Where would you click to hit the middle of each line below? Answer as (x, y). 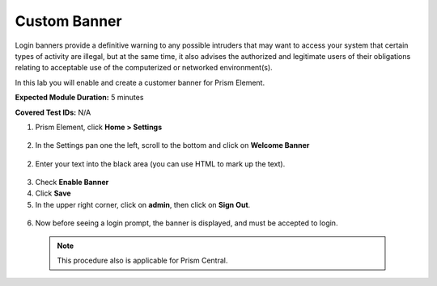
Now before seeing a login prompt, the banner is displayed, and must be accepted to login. (187, 223)
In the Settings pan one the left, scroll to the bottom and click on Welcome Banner (172, 145)
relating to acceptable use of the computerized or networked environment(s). (144, 68)
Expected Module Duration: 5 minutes (79, 98)
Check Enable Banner (72, 183)
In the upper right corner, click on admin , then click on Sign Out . (143, 204)
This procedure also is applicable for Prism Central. (142, 261)
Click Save (53, 193)
